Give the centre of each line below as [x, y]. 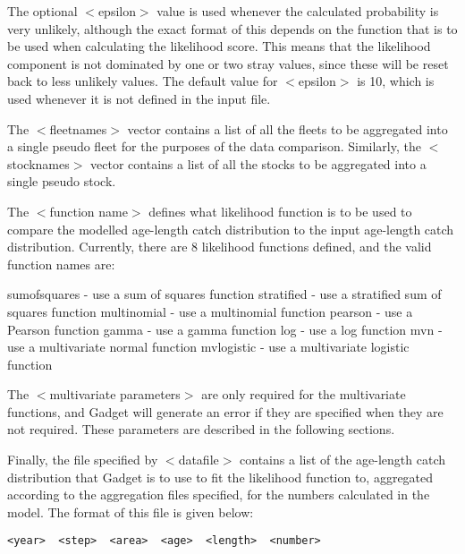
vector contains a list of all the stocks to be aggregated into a [258, 163]
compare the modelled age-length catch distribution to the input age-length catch [231, 229]
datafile [199, 460]
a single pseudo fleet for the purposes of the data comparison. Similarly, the [214, 146]
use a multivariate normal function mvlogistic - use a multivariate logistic [208, 347]
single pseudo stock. [62, 181]
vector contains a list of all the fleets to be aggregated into [287, 128]
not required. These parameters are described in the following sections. [201, 429]
